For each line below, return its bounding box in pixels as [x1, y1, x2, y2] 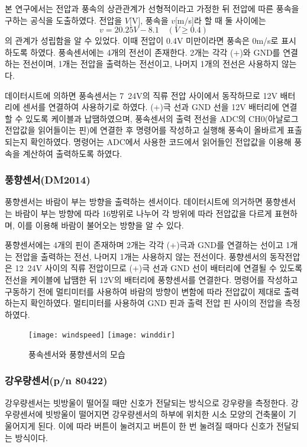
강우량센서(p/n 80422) [5, 373, 108, 388]
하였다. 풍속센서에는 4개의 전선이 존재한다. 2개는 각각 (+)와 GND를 [30, 46, 280, 58]
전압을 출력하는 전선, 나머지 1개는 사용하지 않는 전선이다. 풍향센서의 [15, 250, 267, 262]
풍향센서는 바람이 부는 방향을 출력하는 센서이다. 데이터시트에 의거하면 [5, 195, 263, 208]
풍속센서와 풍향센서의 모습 [28, 348, 125, 360]
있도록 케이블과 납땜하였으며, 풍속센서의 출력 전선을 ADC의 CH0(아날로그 [25, 112, 299, 124]
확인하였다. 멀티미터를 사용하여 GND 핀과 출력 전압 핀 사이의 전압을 [30, 297, 283, 309]
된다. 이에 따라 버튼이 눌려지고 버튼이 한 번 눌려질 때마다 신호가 [38, 419, 274, 432]
